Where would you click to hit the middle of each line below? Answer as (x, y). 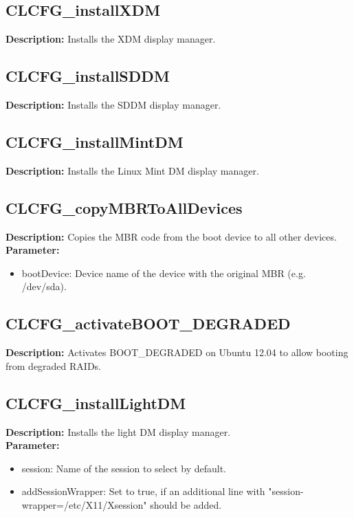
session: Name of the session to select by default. (124, 468)
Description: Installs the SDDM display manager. (113, 104)
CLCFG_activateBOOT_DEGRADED (148, 323)
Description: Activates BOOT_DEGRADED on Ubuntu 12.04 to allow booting (177, 352)
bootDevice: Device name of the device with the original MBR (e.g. (164, 273)
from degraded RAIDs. (53, 365)
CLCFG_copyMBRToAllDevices (124, 207)
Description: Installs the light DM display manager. (118, 431)
